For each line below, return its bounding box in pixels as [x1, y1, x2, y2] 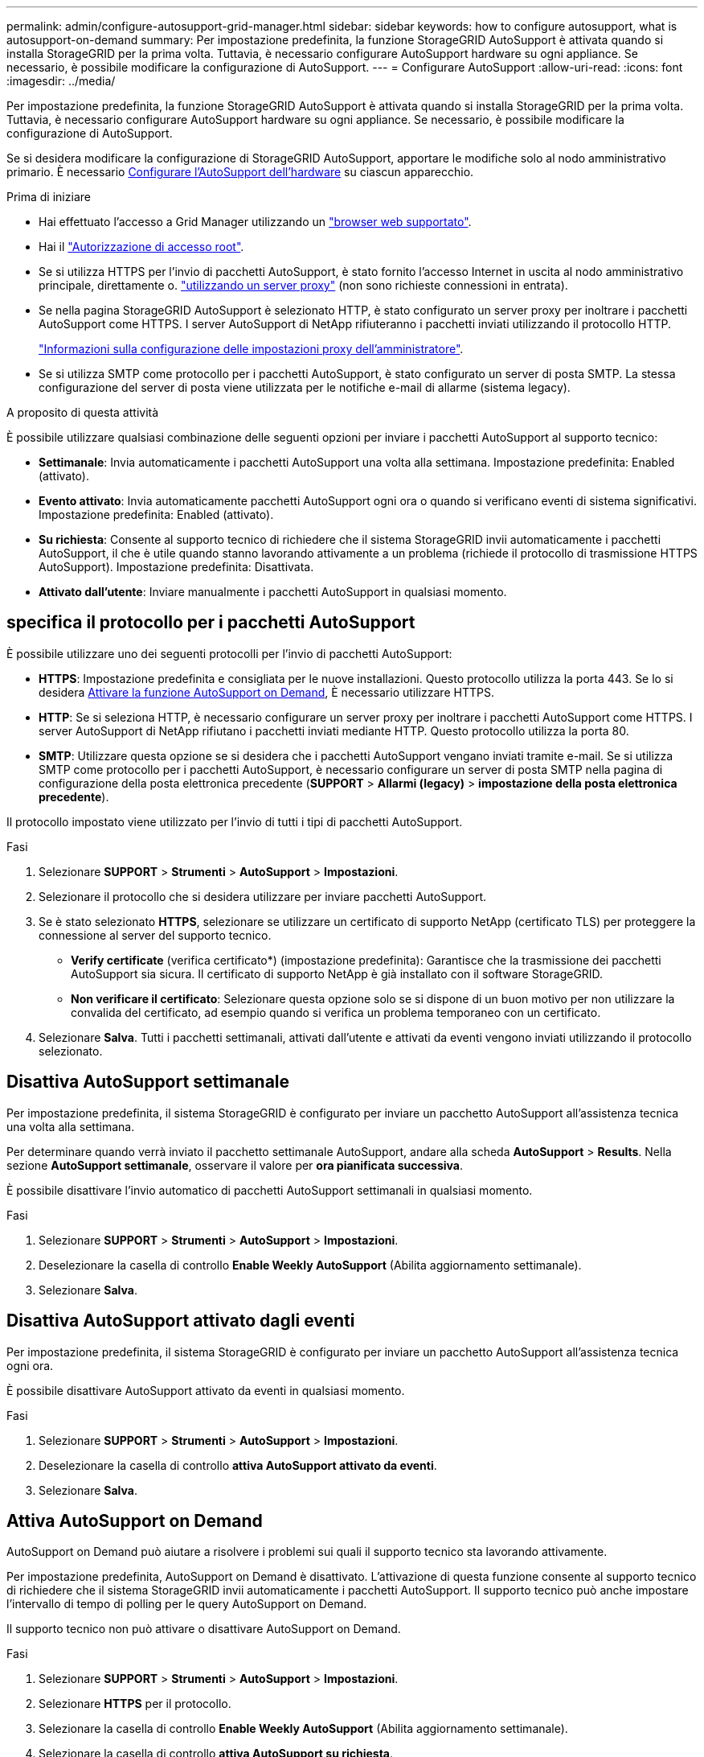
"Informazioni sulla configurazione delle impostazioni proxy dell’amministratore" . [39, 342, 464, 356]
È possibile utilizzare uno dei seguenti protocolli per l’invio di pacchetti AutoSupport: [6, 646, 452, 660]
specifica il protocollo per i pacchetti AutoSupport [6, 612, 415, 633]
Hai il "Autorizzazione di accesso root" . [39, 240, 244, 253]
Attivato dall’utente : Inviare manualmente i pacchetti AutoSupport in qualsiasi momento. [39, 585, 507, 599]
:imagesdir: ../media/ [6, 74, 116, 88]
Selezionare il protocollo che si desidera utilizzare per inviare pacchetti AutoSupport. [39, 889, 487, 903]
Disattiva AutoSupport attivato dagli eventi [6, 1311, 355, 1331]
